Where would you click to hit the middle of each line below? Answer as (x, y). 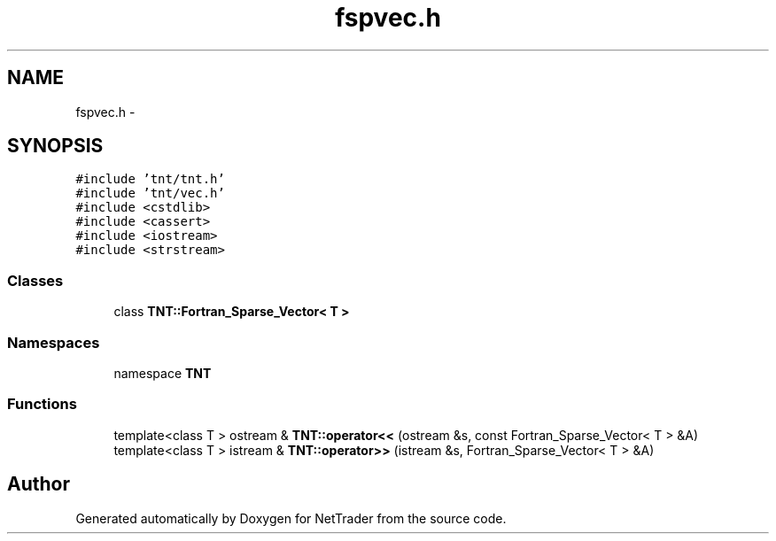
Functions (42, 404)
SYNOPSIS (55, 146)
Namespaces (54, 342)
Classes (35, 280)
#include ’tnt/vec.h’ (150, 193)
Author (39, 484)
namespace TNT (163, 373)
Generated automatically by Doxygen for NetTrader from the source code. (291, 518)
